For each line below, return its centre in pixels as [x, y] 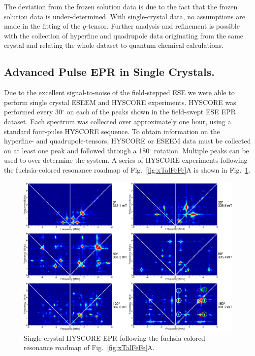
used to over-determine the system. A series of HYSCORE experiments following [126, 160]
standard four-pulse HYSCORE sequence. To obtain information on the [112, 131]
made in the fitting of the [42, 26]
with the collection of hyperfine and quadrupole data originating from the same [124, 35]
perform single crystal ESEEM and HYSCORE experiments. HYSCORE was [120, 102]
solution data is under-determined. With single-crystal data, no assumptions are [125, 16]
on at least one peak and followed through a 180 [77, 150]
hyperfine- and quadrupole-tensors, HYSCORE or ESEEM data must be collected [127, 141]
